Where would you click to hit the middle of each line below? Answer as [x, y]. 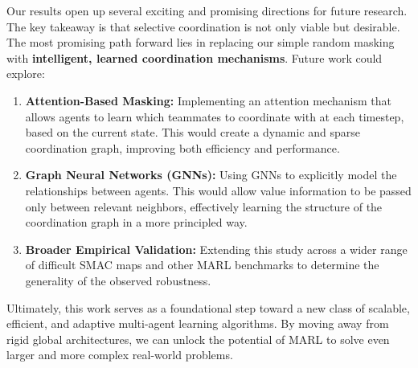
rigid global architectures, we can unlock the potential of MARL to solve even [198, 339]
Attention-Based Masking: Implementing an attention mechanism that [208, 100]
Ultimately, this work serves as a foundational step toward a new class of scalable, [208, 307]
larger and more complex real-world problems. [120, 355]
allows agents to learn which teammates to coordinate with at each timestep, [215, 116]
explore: [26, 74]
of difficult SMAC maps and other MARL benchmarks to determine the [202, 265]
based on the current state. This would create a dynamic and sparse [193, 132]
